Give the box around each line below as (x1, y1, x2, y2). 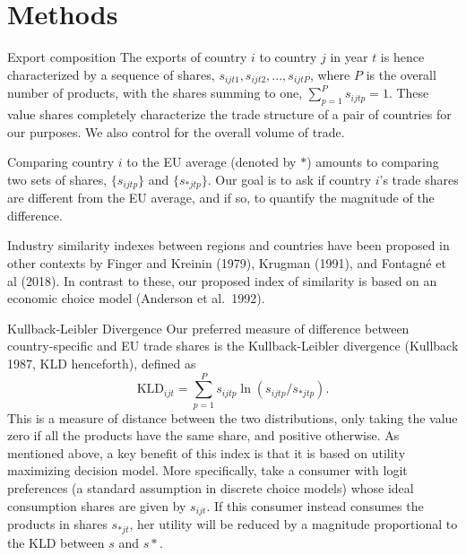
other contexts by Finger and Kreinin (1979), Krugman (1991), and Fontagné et (7, 253, 446, 272)
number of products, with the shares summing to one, (7, 83, 303, 102)
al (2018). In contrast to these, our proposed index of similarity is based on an (7, 271, 437, 290)
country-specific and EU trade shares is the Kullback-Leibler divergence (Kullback (7, 336, 459, 355)
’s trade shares (379, 169, 459, 188)
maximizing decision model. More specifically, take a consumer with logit (7, 461, 408, 480)
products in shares (7, 515, 108, 533)
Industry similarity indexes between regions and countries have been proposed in (7, 236, 450, 255)
